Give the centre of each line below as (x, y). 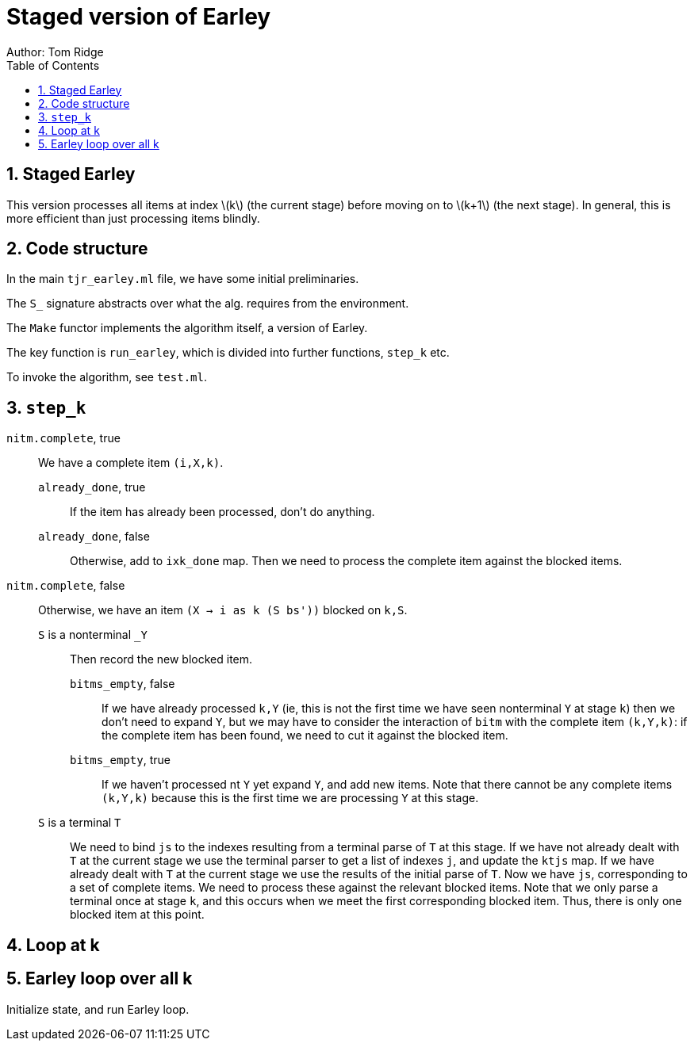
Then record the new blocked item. (161, 659)
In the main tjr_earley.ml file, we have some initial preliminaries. (183, 279)
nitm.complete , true (63, 438)
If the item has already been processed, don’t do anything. (222, 512)
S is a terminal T (80, 823)
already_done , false (94, 537)
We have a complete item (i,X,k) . (131, 463)
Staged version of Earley (139, 17)
